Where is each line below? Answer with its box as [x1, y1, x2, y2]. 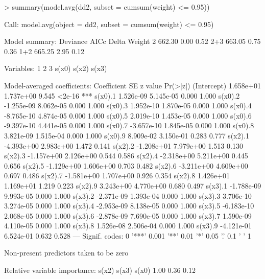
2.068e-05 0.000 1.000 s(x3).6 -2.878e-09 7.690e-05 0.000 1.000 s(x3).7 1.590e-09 [4, 210, 252, 221]
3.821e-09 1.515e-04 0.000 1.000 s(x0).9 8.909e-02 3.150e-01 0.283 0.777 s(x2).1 [4, 130, 249, 141]
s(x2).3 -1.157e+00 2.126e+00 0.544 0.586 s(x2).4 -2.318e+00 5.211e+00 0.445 [4, 150, 248, 161]
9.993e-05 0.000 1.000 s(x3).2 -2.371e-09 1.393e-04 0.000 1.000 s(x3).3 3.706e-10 [4, 190, 252, 201]
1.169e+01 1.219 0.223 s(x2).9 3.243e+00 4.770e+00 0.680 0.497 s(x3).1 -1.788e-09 [4, 180, 261, 191]
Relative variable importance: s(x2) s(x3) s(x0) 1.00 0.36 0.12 [4, 265, 196, 275]
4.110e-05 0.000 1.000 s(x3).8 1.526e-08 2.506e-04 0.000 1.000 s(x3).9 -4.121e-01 [4, 220, 252, 231]
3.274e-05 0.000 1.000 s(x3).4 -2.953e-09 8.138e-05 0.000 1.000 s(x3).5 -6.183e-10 [4, 200, 254, 211]
